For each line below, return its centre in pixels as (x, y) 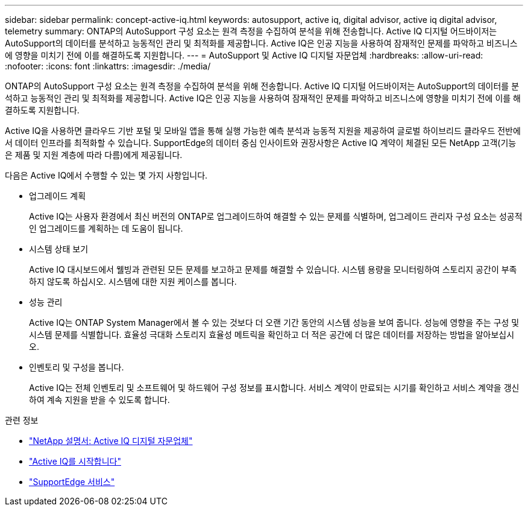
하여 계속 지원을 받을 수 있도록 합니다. (99, 400)
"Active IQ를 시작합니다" (75, 461)
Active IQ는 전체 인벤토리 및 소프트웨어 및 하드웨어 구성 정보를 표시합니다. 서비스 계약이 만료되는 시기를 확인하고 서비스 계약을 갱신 (274, 388)
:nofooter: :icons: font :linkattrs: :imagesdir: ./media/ (108, 66)
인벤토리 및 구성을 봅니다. (77, 367)
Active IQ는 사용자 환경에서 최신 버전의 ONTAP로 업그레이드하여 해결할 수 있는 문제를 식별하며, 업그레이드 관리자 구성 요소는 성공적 (276, 216)
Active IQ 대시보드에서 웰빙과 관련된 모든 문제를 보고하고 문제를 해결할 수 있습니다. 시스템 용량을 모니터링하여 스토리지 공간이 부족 (273, 269)
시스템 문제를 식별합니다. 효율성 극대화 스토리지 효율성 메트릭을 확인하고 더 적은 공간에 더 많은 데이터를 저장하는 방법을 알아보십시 (272, 335)
